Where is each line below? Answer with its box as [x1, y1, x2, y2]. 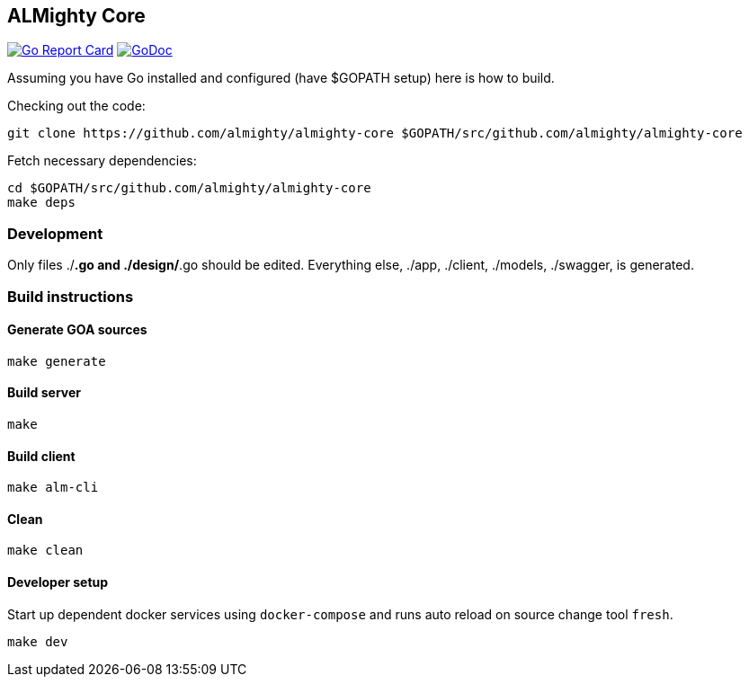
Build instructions [7, 287, 134, 306]
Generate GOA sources [7, 322, 147, 338]
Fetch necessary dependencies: [7, 153, 197, 169]
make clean [7, 543, 84, 558]
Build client [7, 448, 76, 464]
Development [7, 224, 103, 243]
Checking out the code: [7, 98, 146, 114]
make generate [7, 353, 106, 369]
